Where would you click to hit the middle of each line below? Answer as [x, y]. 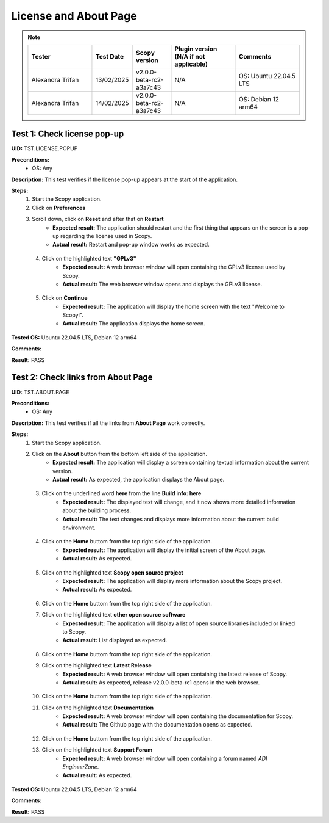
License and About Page [74, 16]
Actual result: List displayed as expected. [115, 640]
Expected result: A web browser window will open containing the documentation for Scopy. [178, 716]
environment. [79, 528]
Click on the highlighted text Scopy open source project [112, 572]
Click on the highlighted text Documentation [98, 708]
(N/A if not [190, 56]
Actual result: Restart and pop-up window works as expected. [131, 245]
